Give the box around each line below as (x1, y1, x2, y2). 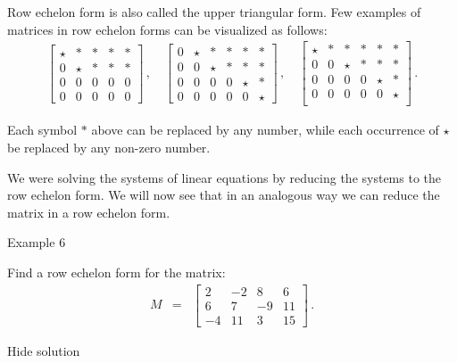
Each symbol (7, 120, 78, 139)
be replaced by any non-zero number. (7, 137, 211, 156)
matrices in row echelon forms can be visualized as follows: (7, 20, 328, 38)
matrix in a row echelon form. (7, 202, 170, 221)
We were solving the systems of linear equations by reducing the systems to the (7, 168, 442, 186)
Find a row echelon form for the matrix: (7, 262, 226, 281)
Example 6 (7, 233, 66, 252)
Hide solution (7, 341, 80, 359)
